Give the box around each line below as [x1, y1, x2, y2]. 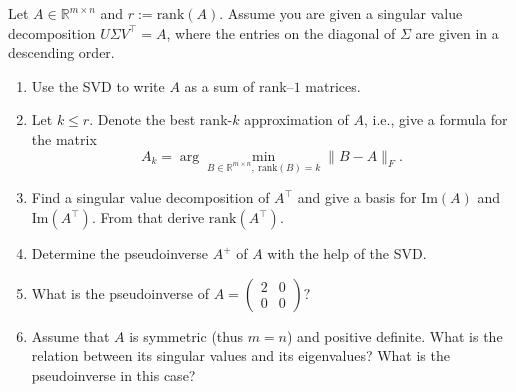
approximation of [244, 109, 349, 130]
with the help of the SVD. [267, 243, 427, 263]
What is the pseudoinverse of [31, 282, 210, 303]
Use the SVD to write [31, 75, 165, 96]
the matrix [31, 128, 97, 149]
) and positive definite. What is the [287, 325, 503, 346]
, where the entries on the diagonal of [166, 22, 396, 43]
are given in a [415, 22, 499, 43]
